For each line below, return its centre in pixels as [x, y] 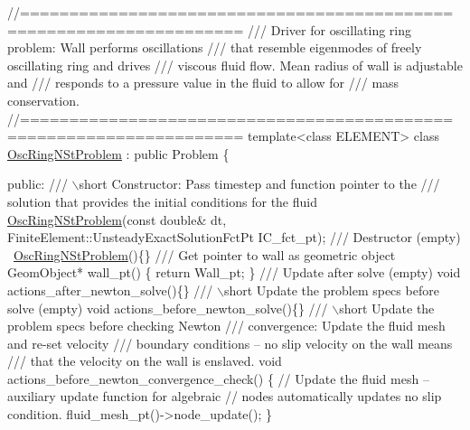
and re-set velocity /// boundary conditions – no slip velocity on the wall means [230, 343]
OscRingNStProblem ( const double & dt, [117, 219]
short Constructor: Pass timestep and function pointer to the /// [259, 184]
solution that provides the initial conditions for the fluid [162, 201]
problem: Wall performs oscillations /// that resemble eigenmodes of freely [215, 47]
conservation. [43, 100]
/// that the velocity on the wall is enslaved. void [145, 361]
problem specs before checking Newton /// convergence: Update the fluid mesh [226, 326]
